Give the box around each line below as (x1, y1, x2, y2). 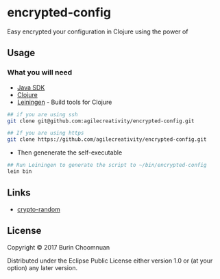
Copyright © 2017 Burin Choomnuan (7, 243, 110, 251)
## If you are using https (7, 130, 84, 137)
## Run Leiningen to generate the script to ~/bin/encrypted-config (7, 162, 207, 169)
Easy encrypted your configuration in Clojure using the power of (7, 27, 188, 36)
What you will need (7, 68, 73, 77)
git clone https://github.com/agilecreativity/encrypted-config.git (7, 136, 207, 143)
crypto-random (16, 205, 60, 213)
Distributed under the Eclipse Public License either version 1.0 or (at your (7, 256, 213, 265)
